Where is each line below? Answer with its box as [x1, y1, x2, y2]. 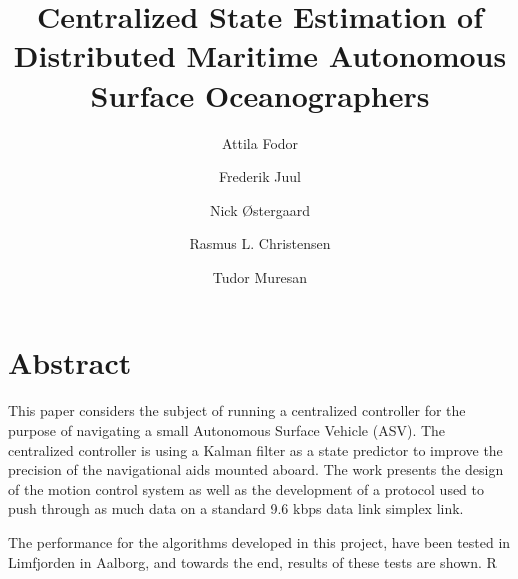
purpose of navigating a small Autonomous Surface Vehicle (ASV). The [8, 420, 446, 440]
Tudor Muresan [212, 266, 308, 287]
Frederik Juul [219, 166, 301, 187]
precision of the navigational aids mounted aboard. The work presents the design [8, 459, 504, 480]
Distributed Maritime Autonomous [13, 35, 507, 76]
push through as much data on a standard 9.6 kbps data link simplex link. [8, 498, 464, 519]
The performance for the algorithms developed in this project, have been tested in [8, 531, 511, 552]
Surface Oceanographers [90, 74, 430, 115]
